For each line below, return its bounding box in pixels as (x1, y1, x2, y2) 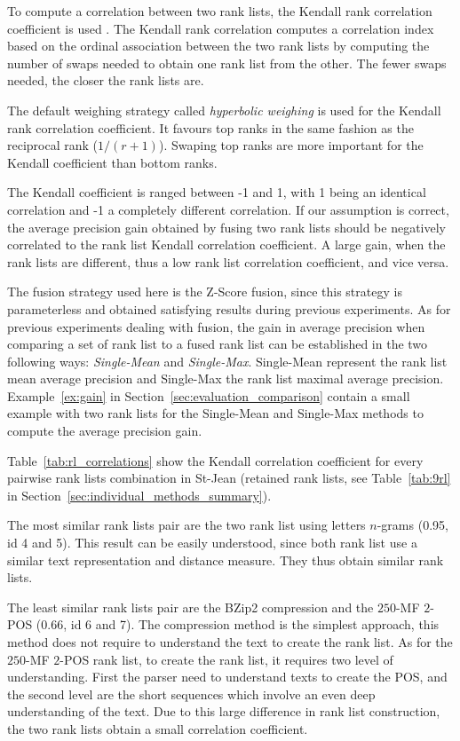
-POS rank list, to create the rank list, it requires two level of (59, 650, 393, 668)
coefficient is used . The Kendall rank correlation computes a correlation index (7, 19, 434, 37)
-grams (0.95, (377, 516, 448, 534)
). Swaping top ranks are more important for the (158, 136, 424, 154)
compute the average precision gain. (7, 422, 202, 440)
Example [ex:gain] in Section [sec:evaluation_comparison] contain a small (7, 386, 410, 405)
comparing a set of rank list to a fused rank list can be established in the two (7, 335, 428, 353)
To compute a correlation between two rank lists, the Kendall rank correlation (7, 2, 432, 20)
